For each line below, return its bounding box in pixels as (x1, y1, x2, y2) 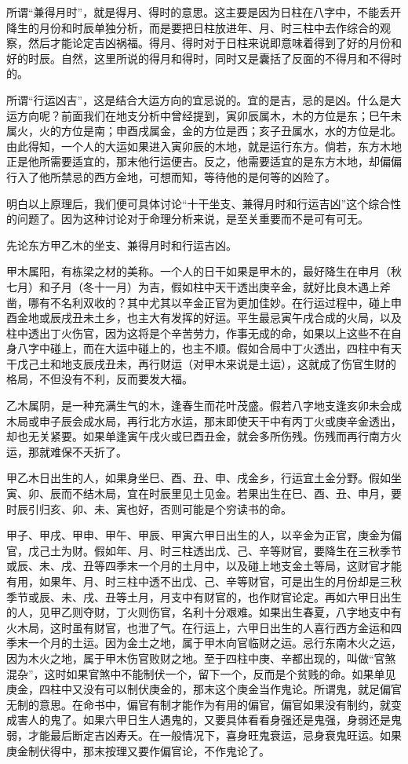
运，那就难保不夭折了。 (6, 443, 127, 459)
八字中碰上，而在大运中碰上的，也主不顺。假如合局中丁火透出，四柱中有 (16, 340, 391, 356)
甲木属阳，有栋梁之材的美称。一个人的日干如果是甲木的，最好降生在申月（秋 (6, 263, 402, 280)
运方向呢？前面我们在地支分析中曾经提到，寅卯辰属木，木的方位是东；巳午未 (6, 107, 402, 123)
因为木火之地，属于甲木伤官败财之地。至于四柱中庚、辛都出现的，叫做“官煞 (6, 649, 396, 666)
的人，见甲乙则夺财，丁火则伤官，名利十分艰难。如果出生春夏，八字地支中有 (6, 604, 402, 620)
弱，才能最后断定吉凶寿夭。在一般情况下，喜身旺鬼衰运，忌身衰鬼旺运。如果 (6, 726, 402, 743)
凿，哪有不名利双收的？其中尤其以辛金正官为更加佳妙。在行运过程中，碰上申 (6, 294, 402, 310)
